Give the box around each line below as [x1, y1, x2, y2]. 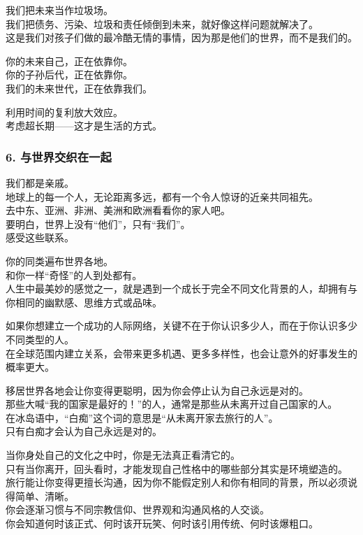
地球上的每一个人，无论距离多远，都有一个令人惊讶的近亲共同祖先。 [6, 189, 318, 204]
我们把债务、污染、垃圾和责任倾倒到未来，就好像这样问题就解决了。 [6, 16, 318, 31]
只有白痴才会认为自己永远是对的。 [6, 424, 162, 438]
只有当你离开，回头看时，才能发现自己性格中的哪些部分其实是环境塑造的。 [6, 461, 348, 476]
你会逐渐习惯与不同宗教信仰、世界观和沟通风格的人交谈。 [6, 502, 269, 517]
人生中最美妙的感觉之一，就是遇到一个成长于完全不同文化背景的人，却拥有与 [6, 281, 357, 296]
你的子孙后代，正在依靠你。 [6, 67, 133, 82]
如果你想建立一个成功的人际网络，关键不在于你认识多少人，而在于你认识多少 [6, 318, 357, 333]
